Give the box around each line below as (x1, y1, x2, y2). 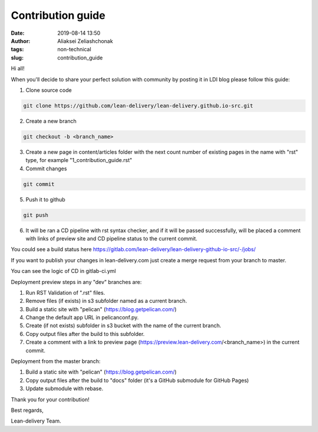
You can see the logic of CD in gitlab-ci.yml (11, 268, 116, 275)
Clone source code (25, 86, 72, 94)
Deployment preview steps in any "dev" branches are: (11, 278, 142, 285)
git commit (23, 180, 55, 187)
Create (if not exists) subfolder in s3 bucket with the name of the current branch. (25, 322, 221, 329)
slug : (11, 54, 24, 61)
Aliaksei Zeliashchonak (57, 37, 113, 44)
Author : (11, 37, 31, 44)
